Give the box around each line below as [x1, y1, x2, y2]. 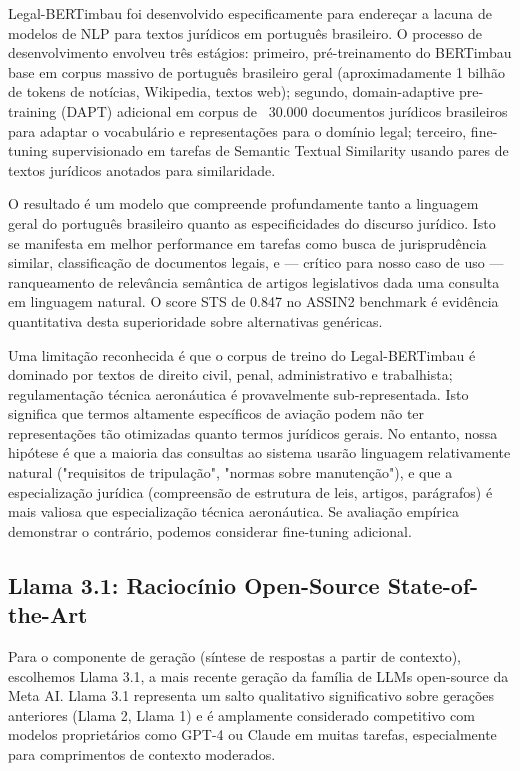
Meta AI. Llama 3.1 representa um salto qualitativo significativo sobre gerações [8, 685, 495, 706]
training [8, 100, 57, 121]
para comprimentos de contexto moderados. [8, 744, 276, 764]
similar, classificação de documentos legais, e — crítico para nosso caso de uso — [8, 252, 504, 273]
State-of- [387, 569, 479, 600]
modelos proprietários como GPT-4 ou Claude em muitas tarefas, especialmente [8, 724, 497, 745]
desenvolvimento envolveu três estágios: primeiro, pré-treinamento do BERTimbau [8, 42, 512, 63]
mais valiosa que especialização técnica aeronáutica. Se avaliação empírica [8, 501, 459, 522]
